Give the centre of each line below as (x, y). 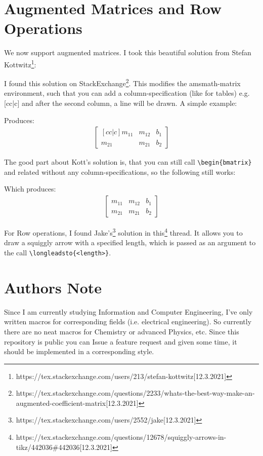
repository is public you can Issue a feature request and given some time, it (121, 341)
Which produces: (30, 189)
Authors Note (53, 287)
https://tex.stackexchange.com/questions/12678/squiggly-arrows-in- (121, 437)
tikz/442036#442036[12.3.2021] (64, 447)
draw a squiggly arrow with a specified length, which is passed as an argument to (130, 242)
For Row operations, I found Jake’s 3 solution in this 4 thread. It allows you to (123, 232)
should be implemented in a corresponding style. (79, 351)
